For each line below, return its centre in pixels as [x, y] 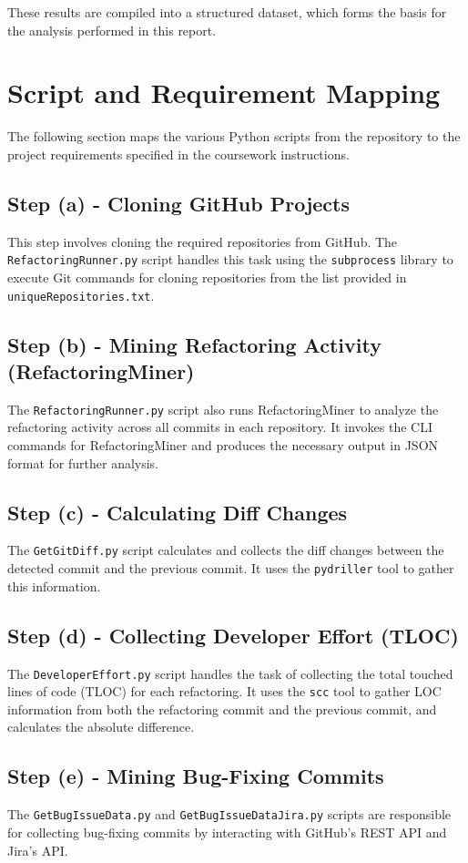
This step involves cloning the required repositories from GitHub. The [203, 241]
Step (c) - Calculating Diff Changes [178, 512]
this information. [54, 586]
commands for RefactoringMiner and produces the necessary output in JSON [223, 445]
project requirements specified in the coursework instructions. [178, 154]
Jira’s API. [38, 850]
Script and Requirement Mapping [224, 92]
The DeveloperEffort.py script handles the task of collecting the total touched [230, 673]
